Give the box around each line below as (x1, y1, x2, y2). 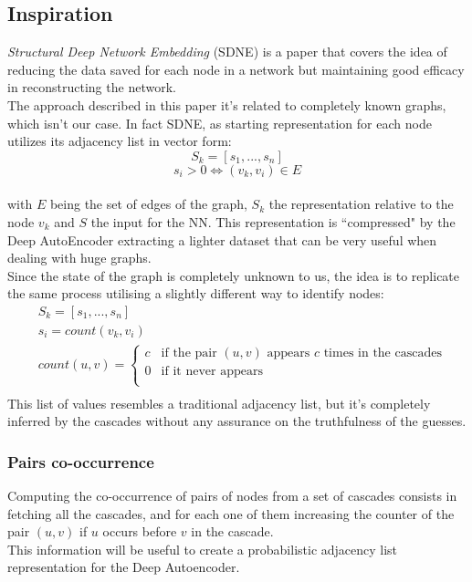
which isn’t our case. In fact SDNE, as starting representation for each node (7, 113, 432, 132)
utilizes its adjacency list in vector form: (7, 131, 232, 151)
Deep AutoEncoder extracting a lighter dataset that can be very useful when (7, 230, 437, 249)
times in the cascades (323, 347, 442, 360)
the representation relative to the (268, 194, 454, 213)
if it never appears (161, 365, 263, 379)
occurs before (102, 522, 177, 541)
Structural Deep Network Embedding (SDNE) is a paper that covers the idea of (7, 42, 447, 61)
